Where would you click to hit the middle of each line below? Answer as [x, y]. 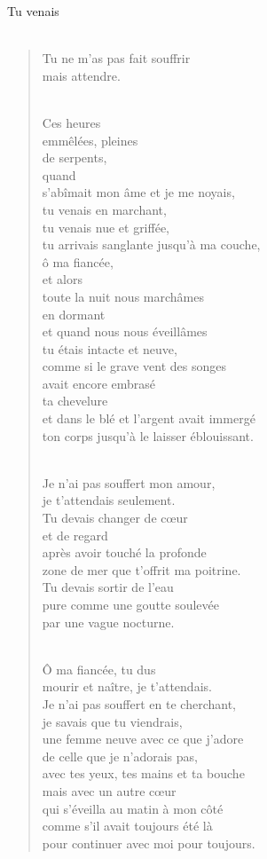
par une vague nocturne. [108, 622]
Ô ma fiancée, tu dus [99, 669]
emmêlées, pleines [90, 140]
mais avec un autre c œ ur [109, 790]
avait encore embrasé [99, 383]
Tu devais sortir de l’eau [108, 587]
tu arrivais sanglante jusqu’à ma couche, [151, 244]
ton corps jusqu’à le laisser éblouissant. [148, 435]
